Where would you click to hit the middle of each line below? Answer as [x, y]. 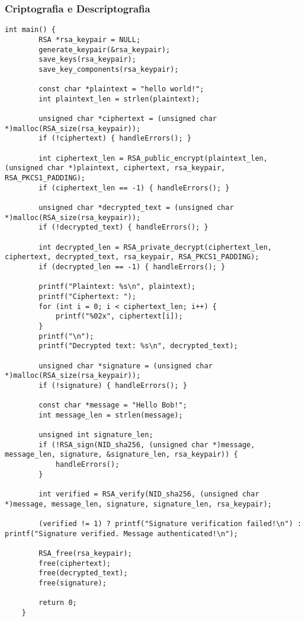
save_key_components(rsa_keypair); [109, 69]
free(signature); [73, 583]
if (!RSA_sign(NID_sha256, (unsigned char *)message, [147, 445]
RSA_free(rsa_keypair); [85, 553]
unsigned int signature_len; [96, 435]
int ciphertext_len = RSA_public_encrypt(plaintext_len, [153, 158]
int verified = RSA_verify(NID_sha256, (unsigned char [149, 494]
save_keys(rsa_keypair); [87, 60]
